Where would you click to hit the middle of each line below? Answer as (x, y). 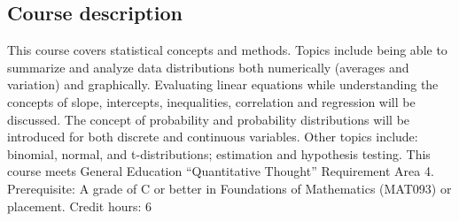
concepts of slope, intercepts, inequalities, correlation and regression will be (211, 101)
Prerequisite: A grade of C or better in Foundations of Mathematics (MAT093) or (229, 188)
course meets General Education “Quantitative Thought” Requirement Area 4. (221, 171)
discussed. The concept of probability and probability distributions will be (209, 119)
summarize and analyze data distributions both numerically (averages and (208, 67)
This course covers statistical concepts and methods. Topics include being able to (227, 50)
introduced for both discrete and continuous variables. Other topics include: (213, 137)
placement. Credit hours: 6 (80, 206)
